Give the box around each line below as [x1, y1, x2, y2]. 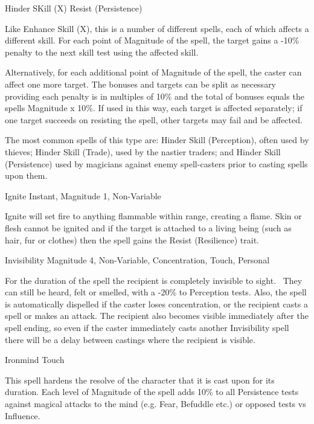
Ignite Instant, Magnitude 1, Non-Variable [5, 189, 161, 202]
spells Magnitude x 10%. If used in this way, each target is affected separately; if [5, 101, 303, 114]
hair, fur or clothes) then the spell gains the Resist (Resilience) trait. [5, 233, 259, 246]
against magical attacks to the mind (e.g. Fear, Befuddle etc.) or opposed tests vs [5, 397, 306, 410]
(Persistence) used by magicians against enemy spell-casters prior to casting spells [5, 157, 308, 170]
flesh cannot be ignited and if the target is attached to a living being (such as [5, 221, 292, 234]
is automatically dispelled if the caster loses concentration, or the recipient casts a [5, 297, 308, 310]
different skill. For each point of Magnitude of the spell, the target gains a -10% [5, 34, 300, 47]
